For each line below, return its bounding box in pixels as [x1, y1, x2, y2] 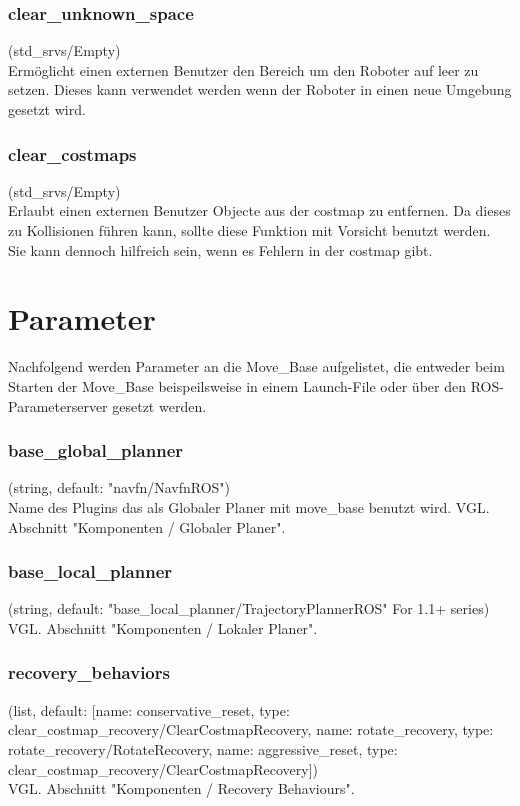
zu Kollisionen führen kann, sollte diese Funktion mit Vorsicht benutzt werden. [8, 220, 491, 240]
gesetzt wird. [8, 99, 86, 119]
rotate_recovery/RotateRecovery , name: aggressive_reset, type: [8, 738, 398, 759]
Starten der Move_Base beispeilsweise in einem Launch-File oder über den [8, 375, 466, 396]
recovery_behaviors [8, 660, 170, 685]
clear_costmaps [8, 141, 137, 166]
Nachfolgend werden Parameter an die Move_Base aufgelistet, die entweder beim [8, 356, 505, 377]
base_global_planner [8, 438, 184, 463]
